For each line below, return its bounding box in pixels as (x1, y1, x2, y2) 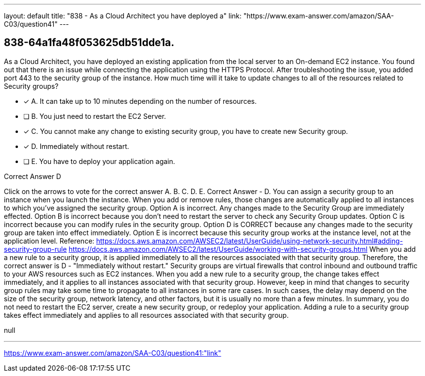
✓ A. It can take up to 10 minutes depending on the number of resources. (23, 97, 257, 105)
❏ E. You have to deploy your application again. (23, 157, 175, 165)
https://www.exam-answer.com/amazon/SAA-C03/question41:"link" (4, 348, 221, 357)
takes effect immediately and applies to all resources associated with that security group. (4, 311, 289, 319)
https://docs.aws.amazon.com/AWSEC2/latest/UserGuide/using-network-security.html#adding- (96, 236, 403, 245)
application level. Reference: (4, 236, 95, 245)
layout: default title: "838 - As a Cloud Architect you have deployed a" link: (4, 12, 242, 20)
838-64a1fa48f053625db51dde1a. (4, 36, 175, 49)
